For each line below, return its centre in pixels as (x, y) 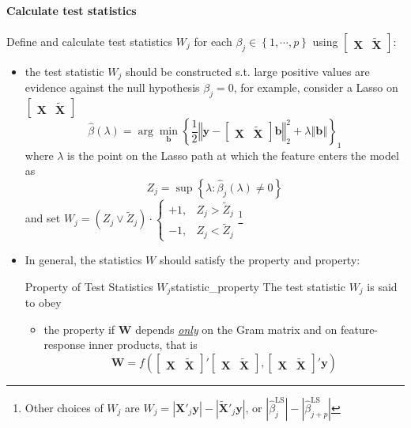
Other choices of (64, 407)
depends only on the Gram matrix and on (236, 329)
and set (43, 218)
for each (213, 41)
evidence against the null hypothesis (112, 87)
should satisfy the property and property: (260, 259)
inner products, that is (143, 345)
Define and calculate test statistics (90, 41)
